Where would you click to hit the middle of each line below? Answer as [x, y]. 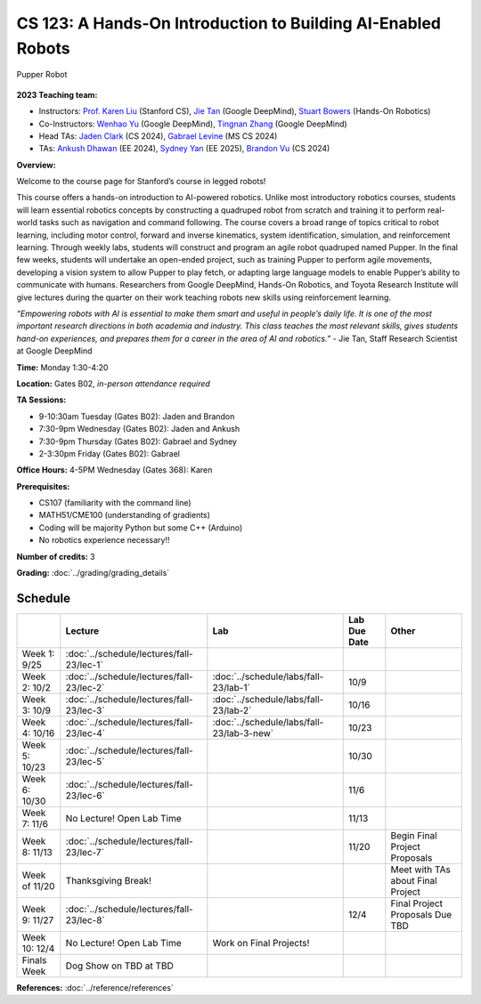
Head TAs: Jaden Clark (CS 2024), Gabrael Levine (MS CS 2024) [158, 136]
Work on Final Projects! [261, 943]
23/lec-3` [86, 710]
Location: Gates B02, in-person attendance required [114, 384]
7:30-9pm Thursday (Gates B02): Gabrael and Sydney [138, 441]
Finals [34, 959]
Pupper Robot [42, 75]
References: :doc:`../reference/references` [95, 987]
